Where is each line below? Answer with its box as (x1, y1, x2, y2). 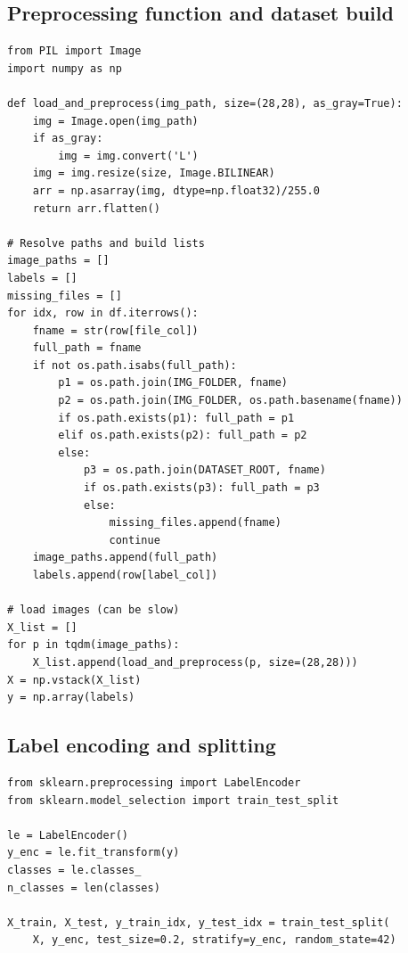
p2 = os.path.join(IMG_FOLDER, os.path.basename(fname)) (58, 394, 403, 407)
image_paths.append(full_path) (32, 551, 218, 564)
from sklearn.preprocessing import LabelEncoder (7, 776, 301, 789)
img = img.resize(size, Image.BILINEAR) (32, 167, 275, 180)
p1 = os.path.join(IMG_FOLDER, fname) (58, 376, 288, 390)
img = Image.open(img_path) (32, 114, 199, 127)
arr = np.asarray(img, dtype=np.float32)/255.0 (32, 184, 320, 197)
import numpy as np (7, 62, 122, 75)
